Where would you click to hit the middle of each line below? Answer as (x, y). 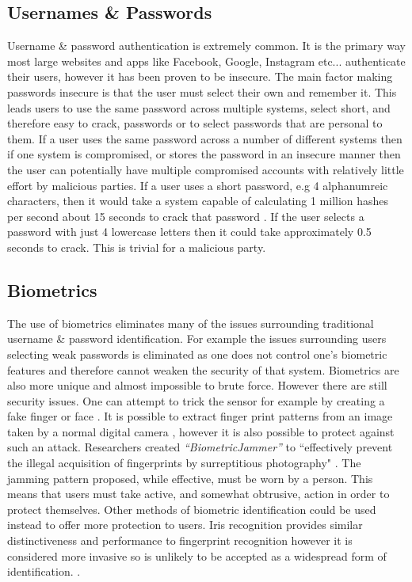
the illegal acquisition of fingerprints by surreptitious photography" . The (184, 463)
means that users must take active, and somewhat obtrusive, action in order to (198, 494)
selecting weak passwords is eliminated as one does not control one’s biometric (197, 354)
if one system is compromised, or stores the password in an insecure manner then (204, 154)
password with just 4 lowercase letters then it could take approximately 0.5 (189, 232)
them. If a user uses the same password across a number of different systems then (205, 138)
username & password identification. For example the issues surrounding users (197, 339)
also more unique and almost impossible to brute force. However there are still (197, 385)
